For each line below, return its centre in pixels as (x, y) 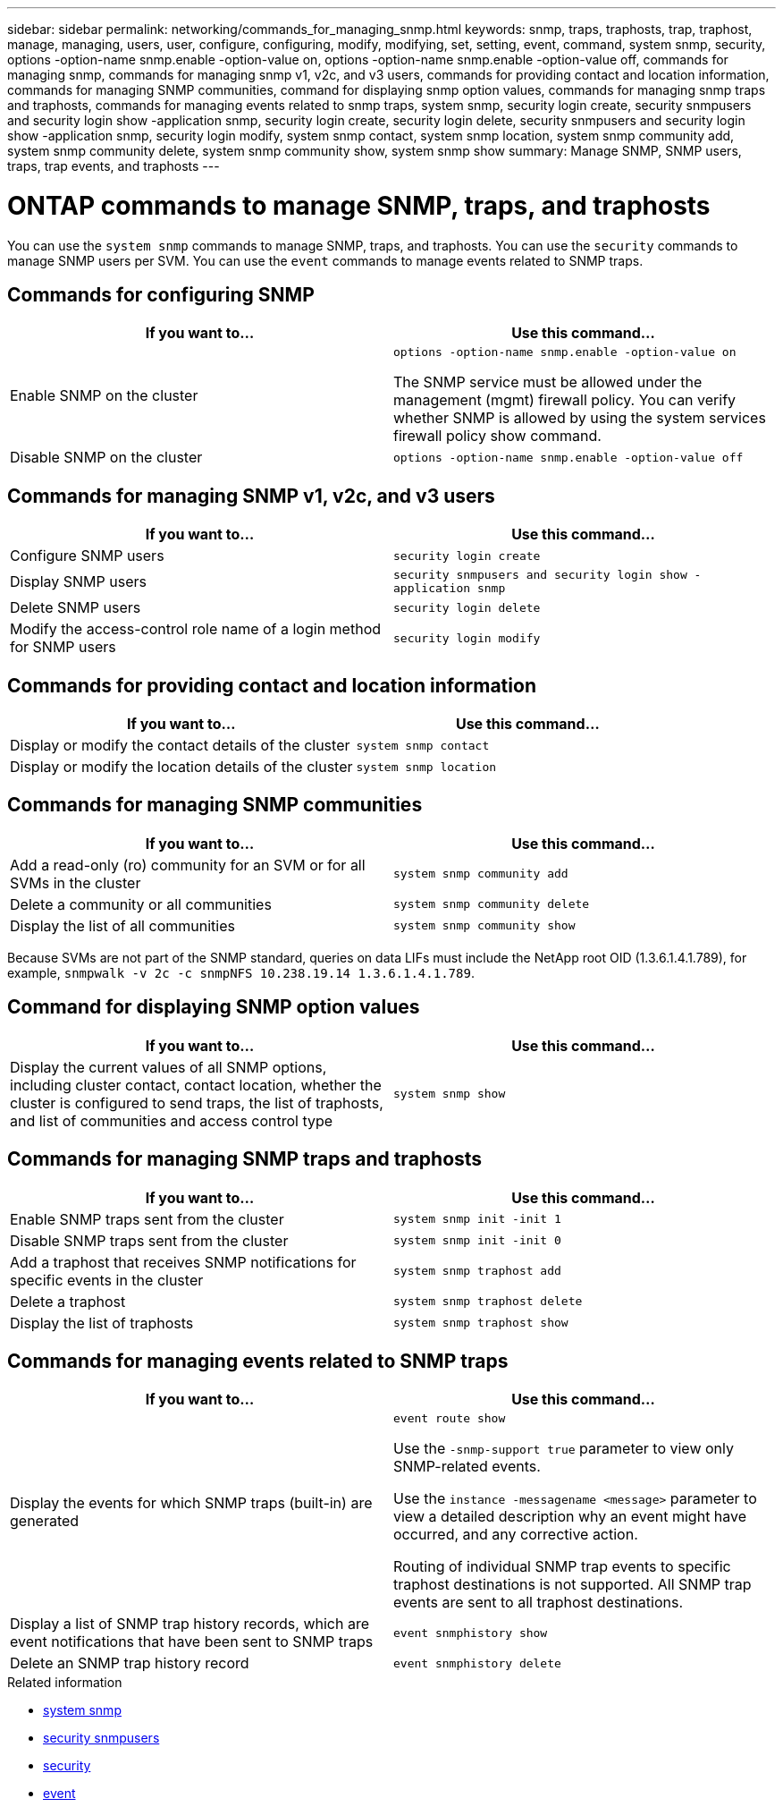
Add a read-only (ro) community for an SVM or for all (188, 865)
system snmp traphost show (481, 1323)
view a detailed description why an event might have (570, 1517)
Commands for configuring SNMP (161, 294)
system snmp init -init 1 (477, 1219)
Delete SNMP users (76, 608)
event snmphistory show (471, 1633)
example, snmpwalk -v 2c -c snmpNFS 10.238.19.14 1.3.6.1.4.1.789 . (241, 972)
